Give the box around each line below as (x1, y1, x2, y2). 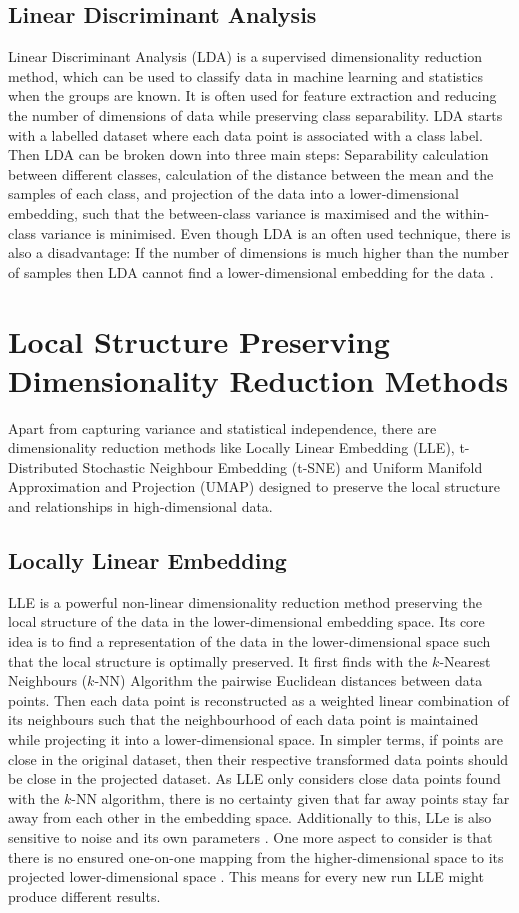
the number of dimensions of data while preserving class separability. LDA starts (8, 104, 503, 125)
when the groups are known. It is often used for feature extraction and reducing (8, 85, 497, 106)
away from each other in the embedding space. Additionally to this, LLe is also (8, 807, 492, 828)
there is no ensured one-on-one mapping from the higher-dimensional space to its (8, 846, 504, 867)
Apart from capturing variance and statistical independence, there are (8, 417, 437, 438)
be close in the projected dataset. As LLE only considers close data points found (8, 768, 501, 789)
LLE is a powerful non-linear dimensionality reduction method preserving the (8, 591, 482, 612)
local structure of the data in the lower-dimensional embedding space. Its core (8, 611, 485, 632)
